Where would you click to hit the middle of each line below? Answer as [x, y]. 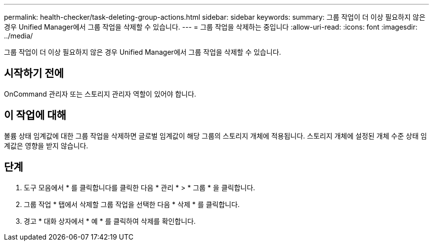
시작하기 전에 [34, 73]
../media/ [19, 36]
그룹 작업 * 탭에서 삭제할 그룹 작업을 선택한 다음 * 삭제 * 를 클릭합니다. [132, 204]
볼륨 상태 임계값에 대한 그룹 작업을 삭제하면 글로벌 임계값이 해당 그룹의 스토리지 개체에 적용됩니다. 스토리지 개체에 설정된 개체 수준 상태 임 [216, 136]
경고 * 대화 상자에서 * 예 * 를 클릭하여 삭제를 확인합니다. [110, 221]
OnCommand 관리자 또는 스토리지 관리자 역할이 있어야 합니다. [100, 94]
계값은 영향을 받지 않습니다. [46, 145]
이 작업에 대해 [35, 115]
